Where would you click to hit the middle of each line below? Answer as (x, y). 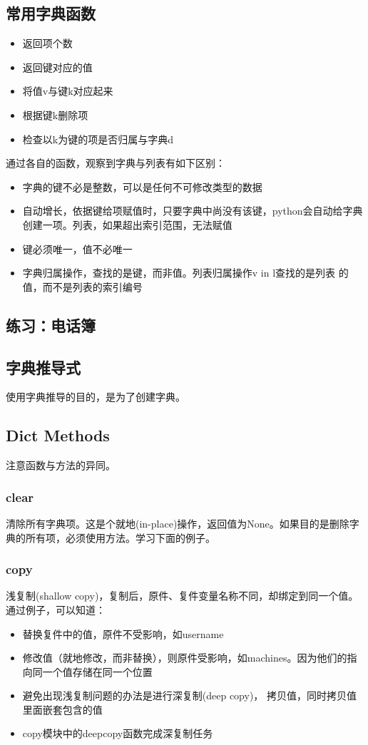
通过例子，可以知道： (56, 609)
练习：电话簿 (51, 325)
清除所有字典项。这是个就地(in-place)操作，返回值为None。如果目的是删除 (178, 523)
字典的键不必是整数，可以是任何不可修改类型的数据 (142, 186)
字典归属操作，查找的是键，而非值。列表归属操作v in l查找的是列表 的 (185, 273)
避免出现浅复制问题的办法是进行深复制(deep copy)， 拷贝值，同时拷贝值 (190, 695)
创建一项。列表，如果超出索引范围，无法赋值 (127, 224)
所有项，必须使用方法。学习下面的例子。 (120, 537)
